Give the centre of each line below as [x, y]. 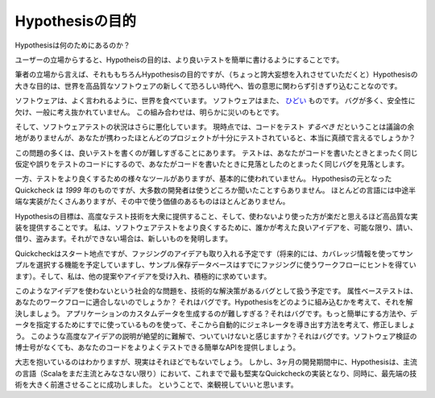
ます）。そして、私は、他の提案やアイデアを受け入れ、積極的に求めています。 [143, 276]
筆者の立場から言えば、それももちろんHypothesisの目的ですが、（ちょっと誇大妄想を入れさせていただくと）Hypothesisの [216, 75]
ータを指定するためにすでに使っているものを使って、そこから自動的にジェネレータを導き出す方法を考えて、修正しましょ [215, 325]
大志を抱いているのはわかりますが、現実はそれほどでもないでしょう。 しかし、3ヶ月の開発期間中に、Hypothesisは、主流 [216, 362]
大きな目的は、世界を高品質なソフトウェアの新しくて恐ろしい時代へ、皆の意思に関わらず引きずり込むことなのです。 [208, 85]
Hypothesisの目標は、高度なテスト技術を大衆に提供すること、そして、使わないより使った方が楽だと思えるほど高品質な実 [216, 216]
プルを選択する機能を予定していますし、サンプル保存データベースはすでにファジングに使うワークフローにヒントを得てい [215, 265]
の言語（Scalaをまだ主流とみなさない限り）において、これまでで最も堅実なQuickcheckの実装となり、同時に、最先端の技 [216, 373]
